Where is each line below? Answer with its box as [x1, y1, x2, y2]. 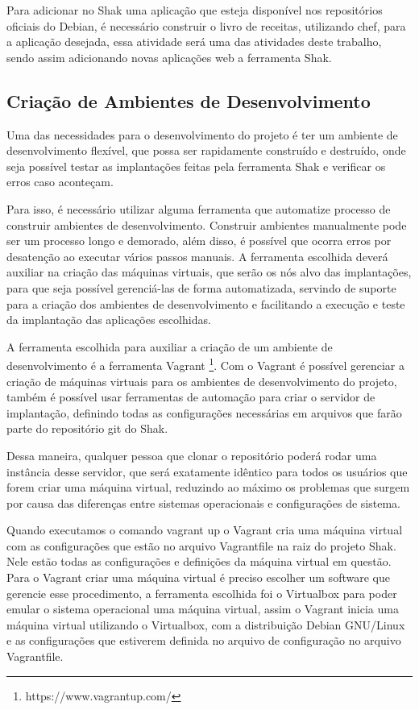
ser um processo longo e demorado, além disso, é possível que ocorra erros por [6, 232, 392, 249]
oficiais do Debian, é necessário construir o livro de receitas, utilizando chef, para [6, 17, 406, 34]
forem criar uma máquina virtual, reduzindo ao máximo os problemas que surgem [6, 479, 410, 496]
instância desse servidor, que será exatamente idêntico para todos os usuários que [6, 463, 408, 480]
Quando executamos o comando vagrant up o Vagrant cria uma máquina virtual [6, 521, 403, 538]
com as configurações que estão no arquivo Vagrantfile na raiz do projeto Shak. [6, 537, 396, 554]
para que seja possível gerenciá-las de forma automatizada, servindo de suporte [6, 279, 396, 296]
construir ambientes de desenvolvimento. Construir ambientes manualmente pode [6, 216, 407, 233]
